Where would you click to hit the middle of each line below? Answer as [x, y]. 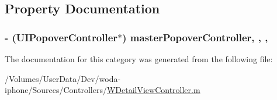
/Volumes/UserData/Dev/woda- [63, 78]
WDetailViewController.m [153, 90]
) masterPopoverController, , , [195, 37]
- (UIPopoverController [61, 37]
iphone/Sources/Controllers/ [56, 90]
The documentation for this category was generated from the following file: [139, 59]
